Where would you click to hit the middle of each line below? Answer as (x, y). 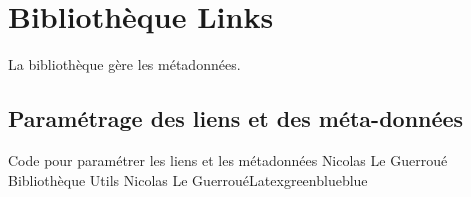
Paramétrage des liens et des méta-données (236, 118)
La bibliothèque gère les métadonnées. (124, 64)
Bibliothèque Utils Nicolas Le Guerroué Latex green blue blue (188, 179)
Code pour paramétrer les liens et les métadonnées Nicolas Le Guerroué (228, 159)
